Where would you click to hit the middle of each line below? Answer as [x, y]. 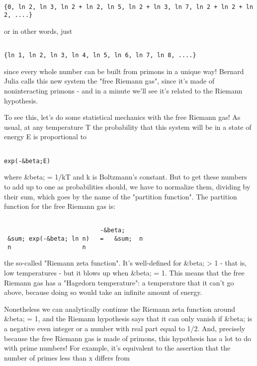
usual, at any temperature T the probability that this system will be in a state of [128, 127]
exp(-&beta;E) [27, 161]
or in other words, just [38, 31]
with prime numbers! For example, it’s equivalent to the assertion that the [117, 348]
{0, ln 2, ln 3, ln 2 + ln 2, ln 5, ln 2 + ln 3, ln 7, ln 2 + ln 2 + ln [129, 7]
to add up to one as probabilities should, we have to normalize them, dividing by [127, 186]
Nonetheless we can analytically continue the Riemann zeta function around [120, 309]
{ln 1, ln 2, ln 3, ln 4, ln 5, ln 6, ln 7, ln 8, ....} [100, 55]
